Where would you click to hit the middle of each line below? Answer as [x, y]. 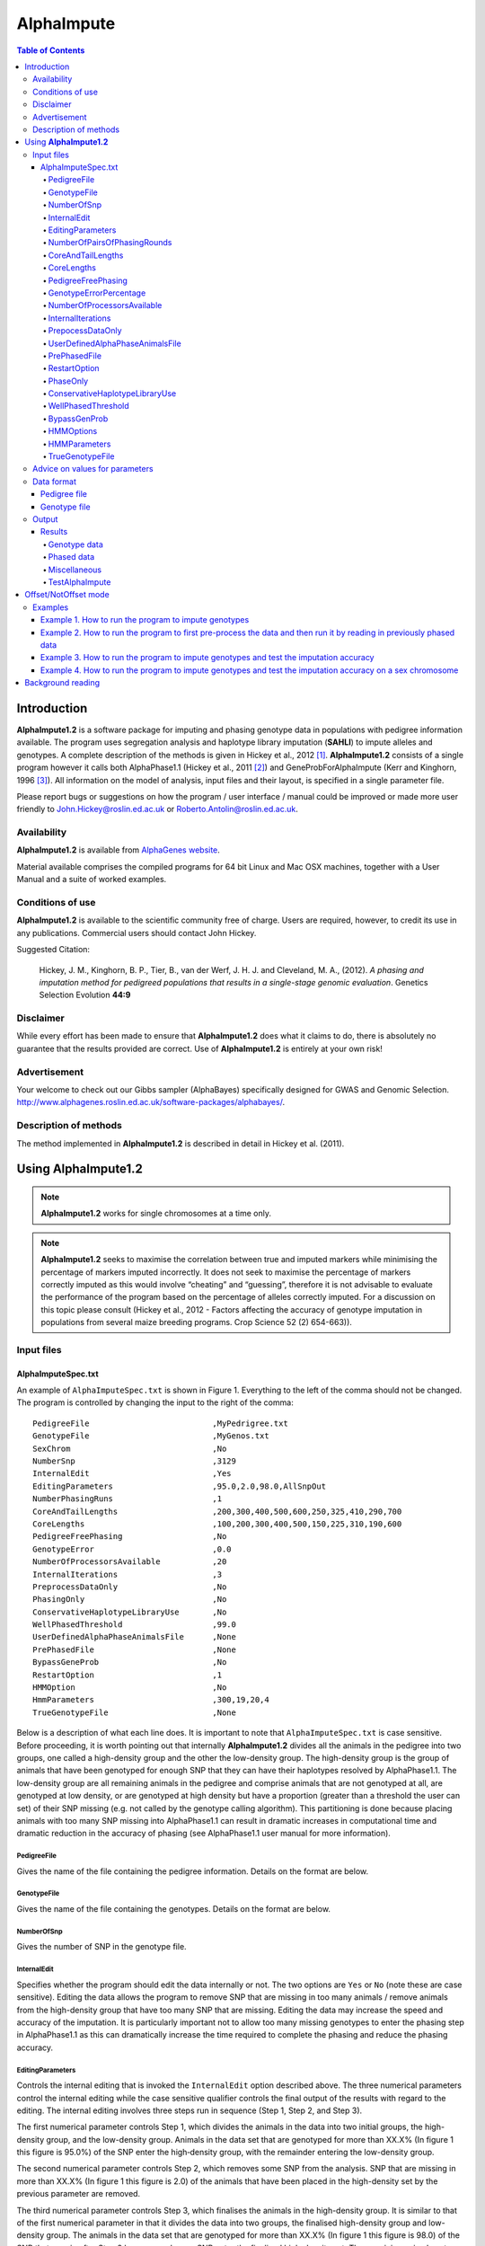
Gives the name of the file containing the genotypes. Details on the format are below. [174, 1909]
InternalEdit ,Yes [132, 1474]
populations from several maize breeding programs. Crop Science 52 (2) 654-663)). [196, 1322]
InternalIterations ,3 [128, 1574]
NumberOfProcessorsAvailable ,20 [130, 1562]
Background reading [62, 683]
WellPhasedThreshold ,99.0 [135, 1625]
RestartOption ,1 [128, 1675]
